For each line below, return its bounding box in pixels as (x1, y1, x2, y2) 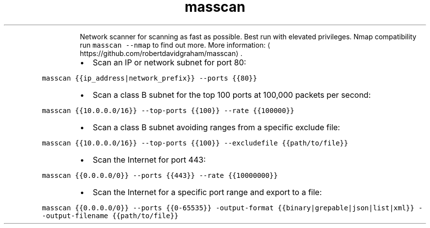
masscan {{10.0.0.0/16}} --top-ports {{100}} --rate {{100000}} (42, 106, 295, 114)
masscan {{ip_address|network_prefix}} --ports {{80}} (42, 74, 257, 82)
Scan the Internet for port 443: (92, 154, 206, 165)
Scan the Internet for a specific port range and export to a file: (92, 187, 322, 197)
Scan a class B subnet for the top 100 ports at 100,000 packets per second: (92, 89, 371, 100)
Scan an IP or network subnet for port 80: (92, 57, 246, 67)
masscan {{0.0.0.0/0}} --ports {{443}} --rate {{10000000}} (42, 171, 278, 179)
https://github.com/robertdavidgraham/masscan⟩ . (80, 49, 242, 57)
